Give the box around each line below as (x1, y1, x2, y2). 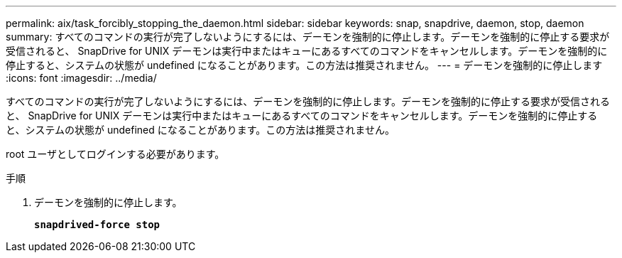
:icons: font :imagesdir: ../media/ (6, 72, 157, 84)
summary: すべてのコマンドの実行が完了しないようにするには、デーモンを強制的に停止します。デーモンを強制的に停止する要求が (6, 31, 610, 43)
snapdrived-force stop (34, 219, 160, 230)
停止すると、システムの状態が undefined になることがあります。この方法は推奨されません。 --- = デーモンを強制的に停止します (6, 59, 603, 71)
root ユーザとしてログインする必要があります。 (6, 148, 225, 160)
